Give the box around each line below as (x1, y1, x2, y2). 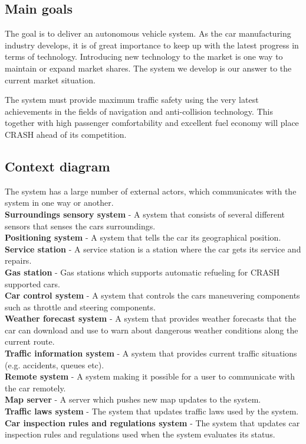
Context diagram (5, 157, 110, 175)
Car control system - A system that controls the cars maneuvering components (5, 289, 300, 302)
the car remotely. (5, 381, 66, 394)
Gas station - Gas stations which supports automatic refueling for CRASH (5, 265, 280, 278)
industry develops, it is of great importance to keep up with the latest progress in (5, 38, 299, 51)
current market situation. (5, 73, 96, 86)
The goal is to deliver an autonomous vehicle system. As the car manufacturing (5, 27, 291, 40)
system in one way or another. (5, 196, 114, 209)
